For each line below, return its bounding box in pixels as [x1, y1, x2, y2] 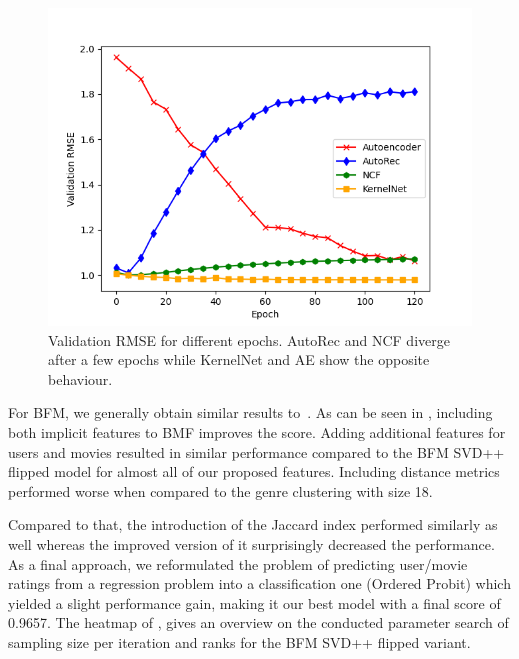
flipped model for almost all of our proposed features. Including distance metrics [8, 461, 500, 482]
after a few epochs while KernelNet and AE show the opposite [48, 349, 430, 370]
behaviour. [48, 368, 113, 389]
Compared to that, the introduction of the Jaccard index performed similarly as [8, 514, 498, 535]
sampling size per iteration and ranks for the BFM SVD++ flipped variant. [8, 631, 471, 652]
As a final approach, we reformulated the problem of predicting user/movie [8, 553, 468, 574]
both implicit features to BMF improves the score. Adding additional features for [8, 421, 506, 442]
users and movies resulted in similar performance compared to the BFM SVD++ [8, 441, 505, 462]
